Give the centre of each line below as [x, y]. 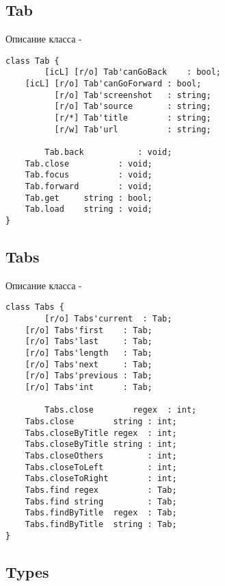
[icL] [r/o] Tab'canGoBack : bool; [133, 72]
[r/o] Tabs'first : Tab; [89, 330]
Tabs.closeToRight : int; [101, 479]
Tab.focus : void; [89, 175]
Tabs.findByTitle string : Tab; [101, 524]
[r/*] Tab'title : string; [133, 118]
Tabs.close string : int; [101, 422]
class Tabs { [35, 307]
